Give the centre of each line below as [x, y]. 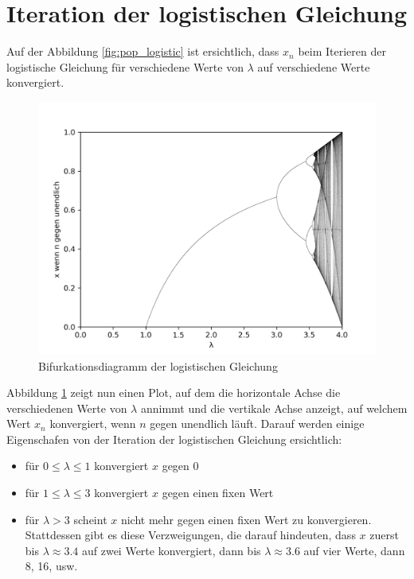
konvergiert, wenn [93, 424]
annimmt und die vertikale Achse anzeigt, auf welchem [274, 408]
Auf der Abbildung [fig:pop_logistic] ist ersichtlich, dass [143, 51]
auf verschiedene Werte [314, 66]
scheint [90, 519]
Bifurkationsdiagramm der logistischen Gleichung [158, 365]
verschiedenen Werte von [67, 408]
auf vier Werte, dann [354, 550]
